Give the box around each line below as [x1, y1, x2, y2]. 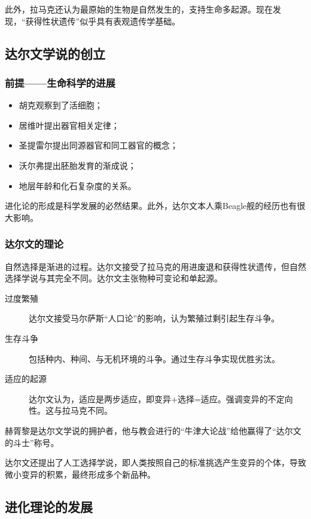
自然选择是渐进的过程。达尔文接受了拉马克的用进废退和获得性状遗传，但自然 [5, 260, 306, 272]
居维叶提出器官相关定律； [19, 119, 120, 131]
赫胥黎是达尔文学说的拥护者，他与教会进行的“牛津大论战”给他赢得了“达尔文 [5, 424, 301, 436]
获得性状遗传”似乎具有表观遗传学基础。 [25, 14, 181, 27]
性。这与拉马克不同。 [29, 404, 112, 417]
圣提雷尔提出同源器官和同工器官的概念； [19, 139, 178, 151]
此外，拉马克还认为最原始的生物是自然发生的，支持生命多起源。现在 [5, 3, 273, 15]
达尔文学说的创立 [5, 44, 105, 62]
